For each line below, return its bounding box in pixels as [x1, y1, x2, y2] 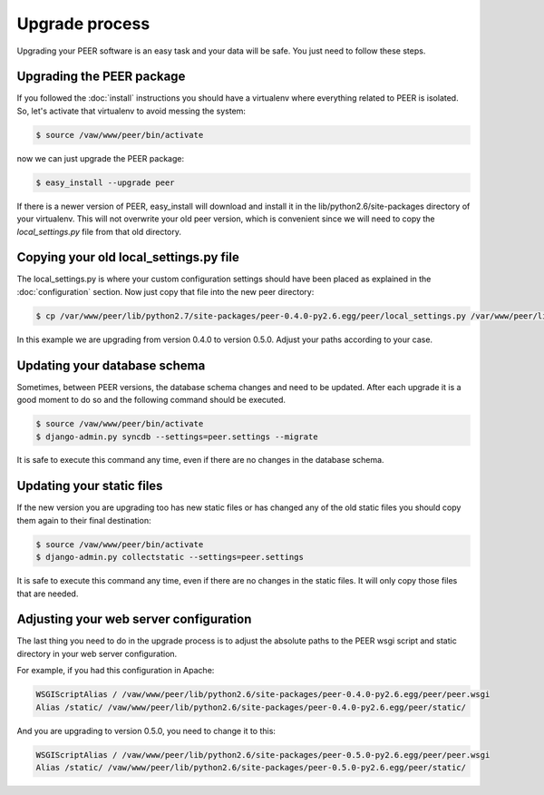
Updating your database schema [16, 358, 206, 373]
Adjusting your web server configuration [16, 612, 252, 627]
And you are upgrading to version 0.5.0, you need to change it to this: [16, 725, 277, 736]
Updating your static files [16, 478, 163, 494]
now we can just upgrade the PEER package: [16, 152, 185, 163]
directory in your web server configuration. [16, 648, 178, 659]
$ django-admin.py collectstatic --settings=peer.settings [35, 552, 304, 563]
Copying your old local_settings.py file [16, 250, 239, 265]
